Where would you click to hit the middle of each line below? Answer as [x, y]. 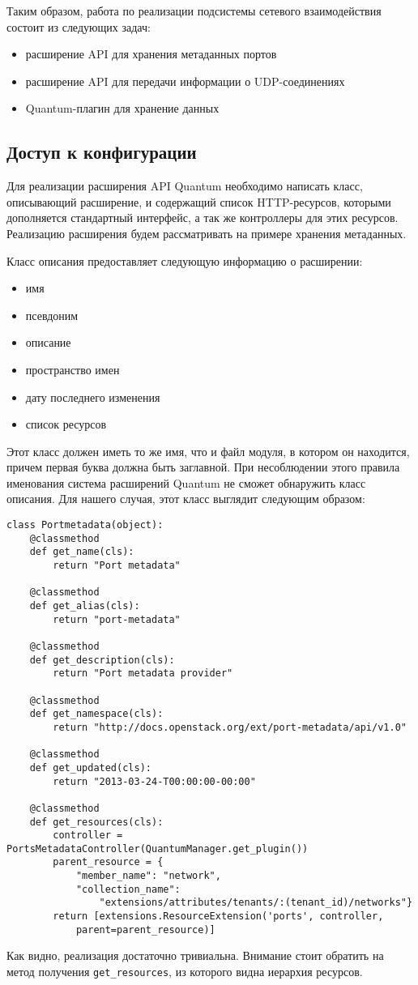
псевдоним [52, 315]
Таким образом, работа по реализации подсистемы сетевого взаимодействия [194, 11]
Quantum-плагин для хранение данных [122, 108]
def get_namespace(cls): [96, 714]
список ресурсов [66, 424]
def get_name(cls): [82, 552]
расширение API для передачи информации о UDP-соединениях [185, 81]
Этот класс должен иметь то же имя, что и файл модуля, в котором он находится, [208, 451]
